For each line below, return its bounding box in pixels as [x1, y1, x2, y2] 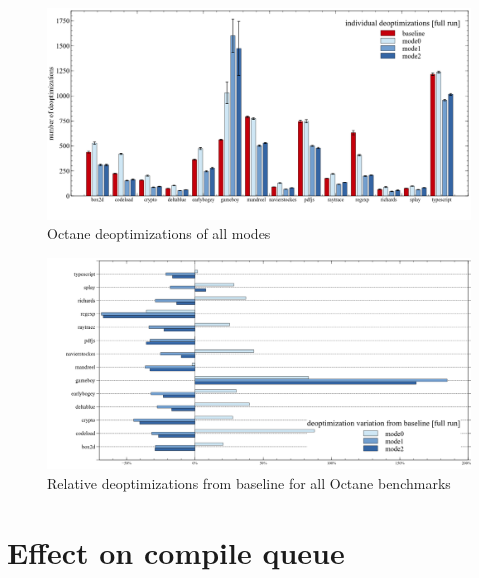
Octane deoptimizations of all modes [47, 223, 271, 244]
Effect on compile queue [7, 531, 345, 572]
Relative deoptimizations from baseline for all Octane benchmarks [47, 472, 451, 493]
